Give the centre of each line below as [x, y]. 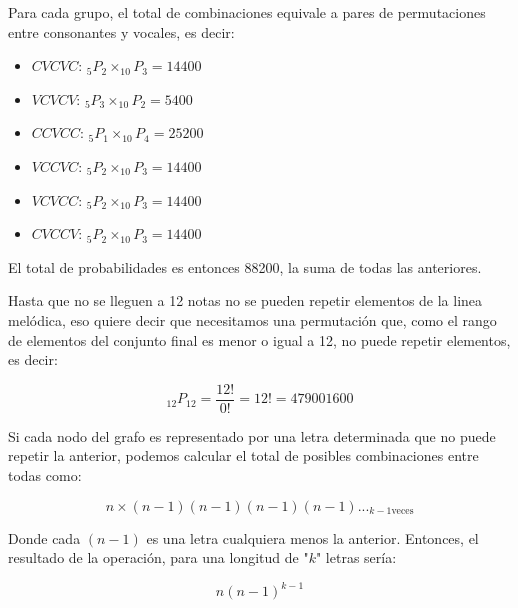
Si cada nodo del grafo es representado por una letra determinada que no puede [252, 435]
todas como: [45, 474]
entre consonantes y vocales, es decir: [121, 31]
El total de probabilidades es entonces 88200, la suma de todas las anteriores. [245, 266]
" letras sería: [356, 557]
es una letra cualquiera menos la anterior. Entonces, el [312, 537]
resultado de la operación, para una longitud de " [158, 557]
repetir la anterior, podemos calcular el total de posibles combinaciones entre [243, 455]
